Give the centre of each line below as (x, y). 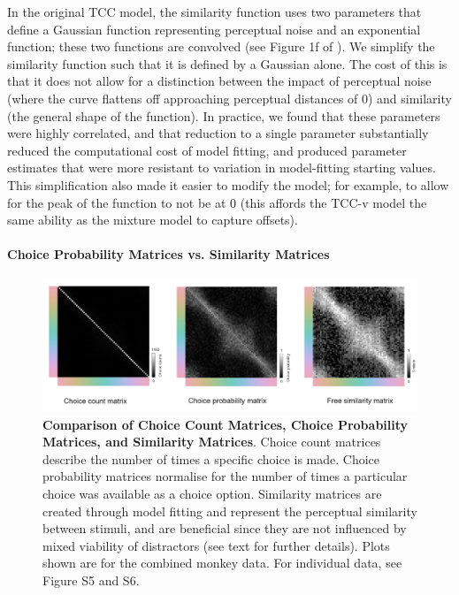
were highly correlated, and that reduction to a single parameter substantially (218, 133)
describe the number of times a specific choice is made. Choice (211, 458)
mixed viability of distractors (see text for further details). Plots (216, 545)
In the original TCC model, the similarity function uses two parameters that (214, 11)
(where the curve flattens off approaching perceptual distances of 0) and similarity (229, 98)
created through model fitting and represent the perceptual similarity (230, 511)
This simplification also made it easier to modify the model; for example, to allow (228, 184)
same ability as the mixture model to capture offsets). (153, 220)
